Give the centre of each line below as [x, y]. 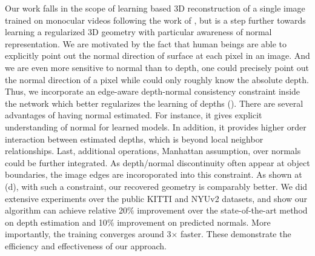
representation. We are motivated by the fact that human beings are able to [146, 43]
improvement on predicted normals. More [194, 222]
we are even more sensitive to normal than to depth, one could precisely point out [157, 67]
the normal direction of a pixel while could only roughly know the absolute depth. [157, 79]
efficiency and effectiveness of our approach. [86, 245]
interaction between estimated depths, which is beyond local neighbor [134, 139]
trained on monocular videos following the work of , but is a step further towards [155, 20]
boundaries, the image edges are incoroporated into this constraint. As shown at [154, 174]
